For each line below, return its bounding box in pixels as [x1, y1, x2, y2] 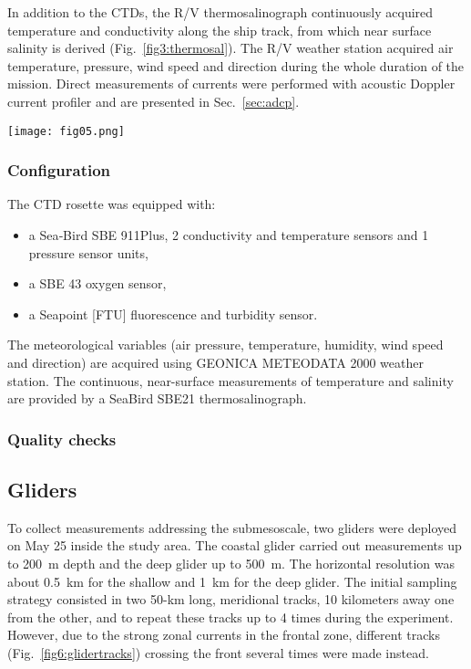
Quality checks [7, 427, 117, 450]
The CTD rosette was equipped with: [7, 194, 216, 214]
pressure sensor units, [28, 243, 148, 262]
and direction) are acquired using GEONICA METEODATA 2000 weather [7, 353, 424, 371]
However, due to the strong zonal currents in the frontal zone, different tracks [7, 625, 440, 644]
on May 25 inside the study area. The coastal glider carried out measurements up [7, 536, 462, 555]
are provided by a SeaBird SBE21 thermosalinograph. [7, 389, 307, 408]
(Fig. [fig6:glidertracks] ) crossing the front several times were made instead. [7, 643, 429, 662]
